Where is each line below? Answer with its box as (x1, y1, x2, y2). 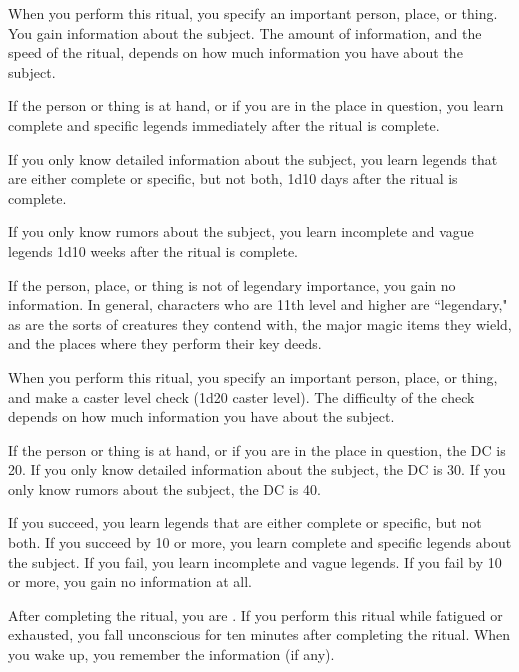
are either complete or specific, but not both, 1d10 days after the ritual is (8, 168, 458, 189)
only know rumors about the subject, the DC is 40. (8, 478, 321, 499)
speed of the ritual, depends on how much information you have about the (8, 42, 463, 63)
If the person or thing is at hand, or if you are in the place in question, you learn (8, 95, 504, 116)
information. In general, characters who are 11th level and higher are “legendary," (8, 294, 508, 315)
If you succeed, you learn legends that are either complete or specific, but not (8, 512, 482, 533)
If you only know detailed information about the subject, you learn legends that (8, 148, 498, 169)
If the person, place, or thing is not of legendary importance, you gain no (8, 274, 456, 295)
